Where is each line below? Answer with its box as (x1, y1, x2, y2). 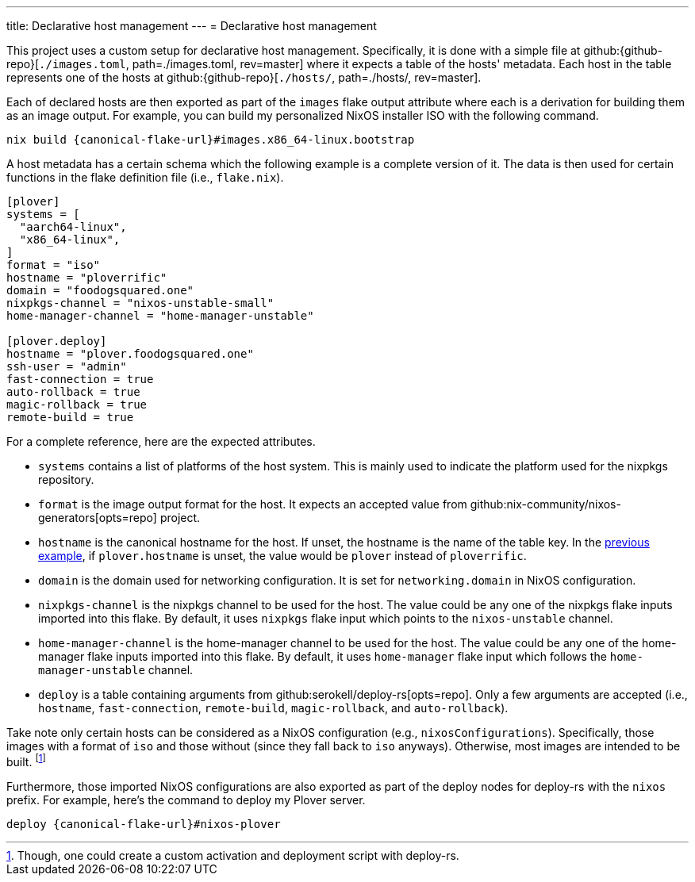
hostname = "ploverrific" (6, 271, 167, 284)
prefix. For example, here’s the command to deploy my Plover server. (6, 792, 366, 807)
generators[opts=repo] (38, 511, 157, 524)
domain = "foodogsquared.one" (6, 284, 194, 297)
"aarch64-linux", (19, 220, 127, 233)
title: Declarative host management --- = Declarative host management (6, 19, 377, 33)
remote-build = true (6, 411, 134, 424)
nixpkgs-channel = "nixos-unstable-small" (6, 297, 275, 309)
